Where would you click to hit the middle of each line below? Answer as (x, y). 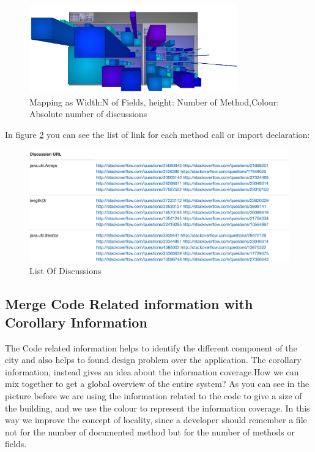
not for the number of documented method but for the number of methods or (150, 431)
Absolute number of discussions (88, 114)
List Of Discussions (65, 271)
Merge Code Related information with (129, 304)
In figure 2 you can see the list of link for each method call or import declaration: (157, 134)
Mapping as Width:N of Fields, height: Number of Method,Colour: (154, 102)
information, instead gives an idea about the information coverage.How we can (152, 371)
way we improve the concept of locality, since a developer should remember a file (156, 420)
